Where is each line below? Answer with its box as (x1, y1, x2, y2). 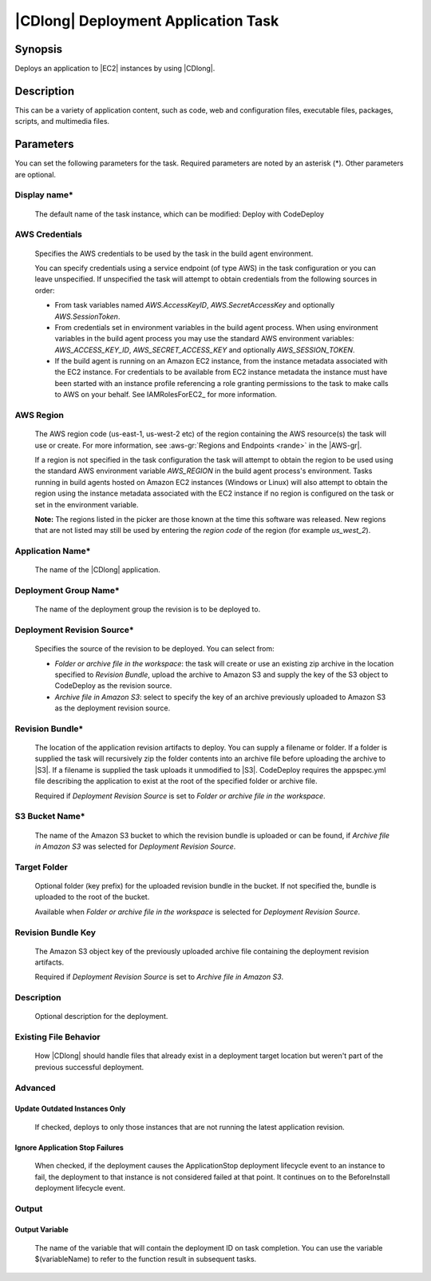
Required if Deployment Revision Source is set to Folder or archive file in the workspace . (34, 791, 326, 801)
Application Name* (14, 546, 91, 557)
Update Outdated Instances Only (14, 1104, 126, 1114)
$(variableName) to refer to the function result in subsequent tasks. (34, 1255, 257, 1264)
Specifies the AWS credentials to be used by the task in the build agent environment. (34, 249, 314, 258)
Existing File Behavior (14, 1032, 101, 1043)
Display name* (14, 189, 73, 201)
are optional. (14, 169, 56, 179)
